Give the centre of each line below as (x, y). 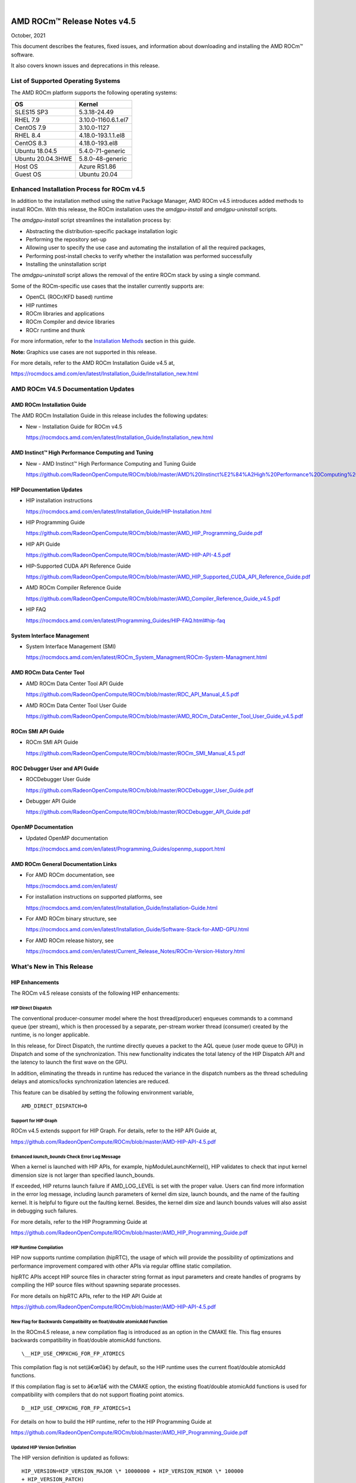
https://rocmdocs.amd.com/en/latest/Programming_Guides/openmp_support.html (125, 849)
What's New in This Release (52, 966)
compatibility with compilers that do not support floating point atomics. (98, 1395)
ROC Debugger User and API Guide (55, 768)
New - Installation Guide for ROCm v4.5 (74, 427)
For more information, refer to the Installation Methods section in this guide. (103, 341)
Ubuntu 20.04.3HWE (43, 158)
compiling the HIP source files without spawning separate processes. (96, 1285)
